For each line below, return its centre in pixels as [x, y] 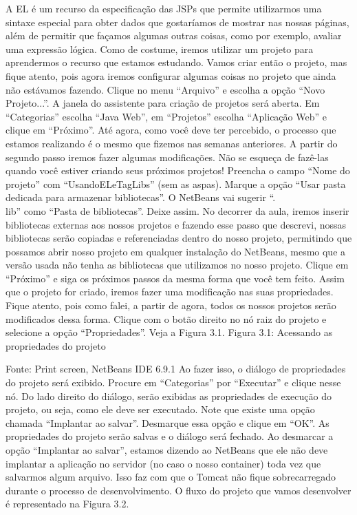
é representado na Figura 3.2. [67, 504]
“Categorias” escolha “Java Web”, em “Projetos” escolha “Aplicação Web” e [166, 116]
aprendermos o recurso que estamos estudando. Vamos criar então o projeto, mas [176, 62]
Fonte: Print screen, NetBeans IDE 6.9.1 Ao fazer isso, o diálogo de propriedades [176, 369]
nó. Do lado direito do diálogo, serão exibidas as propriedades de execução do [169, 396]
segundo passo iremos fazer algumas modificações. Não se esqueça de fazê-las [167, 157]
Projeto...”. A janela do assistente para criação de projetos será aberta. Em [163, 103]
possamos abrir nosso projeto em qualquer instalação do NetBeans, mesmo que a [176, 251]
